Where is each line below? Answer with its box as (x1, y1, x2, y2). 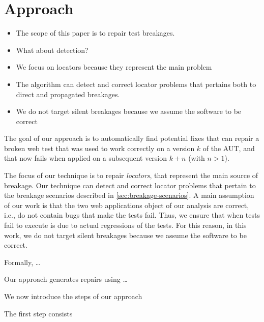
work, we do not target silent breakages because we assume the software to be (4, 229, 247, 240)
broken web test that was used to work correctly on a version (4, 142, 195, 153)
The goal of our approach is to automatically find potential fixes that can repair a (4, 133, 259, 143)
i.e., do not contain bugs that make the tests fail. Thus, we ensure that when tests (4, 210, 260, 220)
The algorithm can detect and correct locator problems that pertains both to (16, 78, 256, 89)
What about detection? (16, 44, 89, 55)
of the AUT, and (202, 142, 255, 153)
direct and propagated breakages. (16, 89, 120, 99)
